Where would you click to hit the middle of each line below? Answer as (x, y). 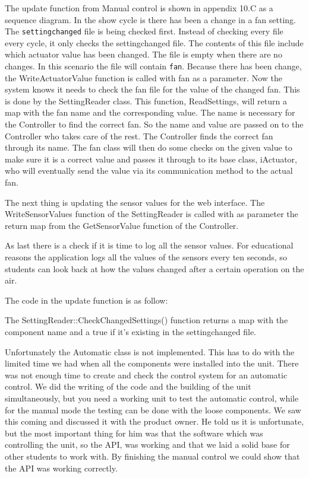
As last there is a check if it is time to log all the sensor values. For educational (149, 245)
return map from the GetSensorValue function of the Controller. (122, 225)
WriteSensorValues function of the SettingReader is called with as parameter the (152, 214)
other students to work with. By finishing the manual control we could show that (152, 456)
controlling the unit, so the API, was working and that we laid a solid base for (147, 444)
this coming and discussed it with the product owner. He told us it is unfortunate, (154, 421)
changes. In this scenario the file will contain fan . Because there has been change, (153, 66)
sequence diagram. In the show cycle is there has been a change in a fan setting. (151, 19)
